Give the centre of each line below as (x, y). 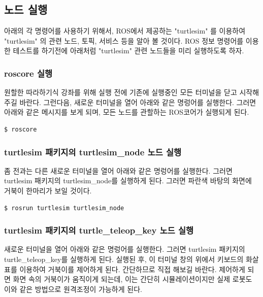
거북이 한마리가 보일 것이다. (48, 190)
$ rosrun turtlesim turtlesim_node (64, 208)
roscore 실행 (28, 73)
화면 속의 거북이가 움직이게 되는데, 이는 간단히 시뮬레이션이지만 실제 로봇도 (133, 279)
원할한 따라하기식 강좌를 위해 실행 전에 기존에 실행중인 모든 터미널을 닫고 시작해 (132, 92)
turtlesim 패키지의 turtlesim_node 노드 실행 (93, 152)
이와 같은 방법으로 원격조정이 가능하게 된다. (73, 289)
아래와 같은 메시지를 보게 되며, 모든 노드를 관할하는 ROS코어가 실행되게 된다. (127, 112)
